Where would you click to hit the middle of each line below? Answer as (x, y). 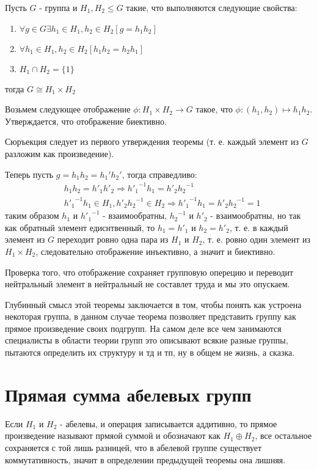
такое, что (214, 109)
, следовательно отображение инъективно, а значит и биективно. (155, 251)
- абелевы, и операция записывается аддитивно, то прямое (169, 423)
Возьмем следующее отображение (68, 109)
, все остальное (283, 435)
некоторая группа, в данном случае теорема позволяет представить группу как (151, 316)
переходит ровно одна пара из (113, 239)
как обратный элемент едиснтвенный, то (80, 227)
